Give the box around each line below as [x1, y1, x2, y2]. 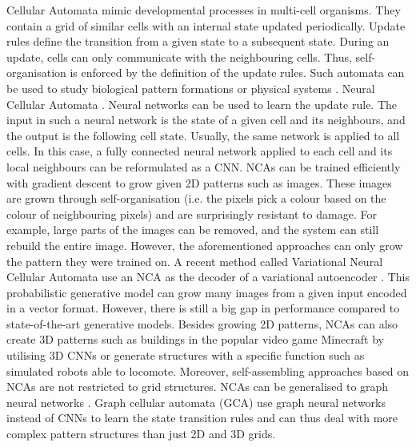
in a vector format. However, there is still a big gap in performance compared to [6, 300, 400, 316]
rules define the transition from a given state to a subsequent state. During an [6, 33, 390, 50]
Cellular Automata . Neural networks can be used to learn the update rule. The [6, 95, 398, 112]
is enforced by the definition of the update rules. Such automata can [70, 64, 405, 81]
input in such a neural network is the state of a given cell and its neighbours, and [6, 111, 406, 128]
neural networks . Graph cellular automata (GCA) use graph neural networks [6, 393, 386, 410]
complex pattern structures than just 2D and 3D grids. [6, 425, 276, 442]
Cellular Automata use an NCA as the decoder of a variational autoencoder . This [6, 268, 410, 285]
